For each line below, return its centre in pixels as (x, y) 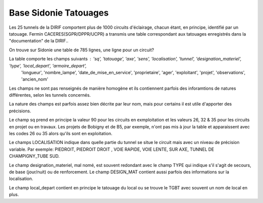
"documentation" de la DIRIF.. (39, 41)
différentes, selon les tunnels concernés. (50, 95)
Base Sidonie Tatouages (59, 13)
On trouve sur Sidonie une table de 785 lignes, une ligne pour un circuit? (82, 50)
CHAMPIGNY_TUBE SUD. (34, 156)
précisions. (20, 111)
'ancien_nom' (35, 79)
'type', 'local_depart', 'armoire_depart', (48, 65)
